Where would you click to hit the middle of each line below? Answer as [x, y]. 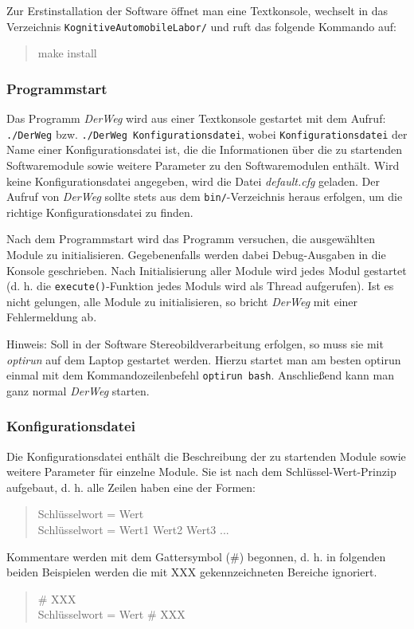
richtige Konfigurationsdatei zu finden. [100, 212]
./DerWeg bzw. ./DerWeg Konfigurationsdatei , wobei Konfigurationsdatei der [207, 134]
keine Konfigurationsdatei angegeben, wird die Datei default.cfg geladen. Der [193, 181]
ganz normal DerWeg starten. [78, 390]
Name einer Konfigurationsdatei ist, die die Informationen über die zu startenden [205, 149]
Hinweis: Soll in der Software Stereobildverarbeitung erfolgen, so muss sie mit [195, 343]
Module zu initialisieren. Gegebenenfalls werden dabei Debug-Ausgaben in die [196, 254]
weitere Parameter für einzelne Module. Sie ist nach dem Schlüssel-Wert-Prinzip [201, 472]
